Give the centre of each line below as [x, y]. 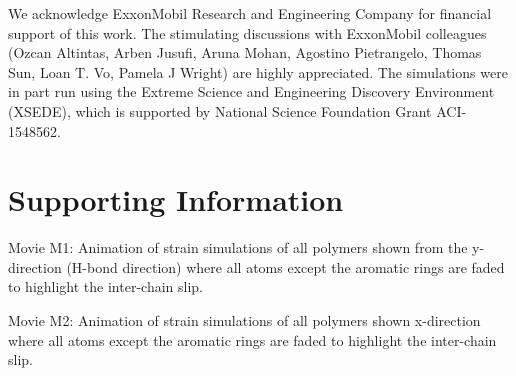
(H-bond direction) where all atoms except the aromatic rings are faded [285, 266]
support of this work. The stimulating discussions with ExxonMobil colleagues [247, 32]
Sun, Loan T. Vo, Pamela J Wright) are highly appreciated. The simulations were [258, 71]
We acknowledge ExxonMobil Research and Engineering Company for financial [250, 13]
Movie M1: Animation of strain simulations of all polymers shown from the [238, 247]
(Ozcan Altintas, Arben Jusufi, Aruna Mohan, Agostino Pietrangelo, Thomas [245, 52]
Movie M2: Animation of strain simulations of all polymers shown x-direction [244, 320]
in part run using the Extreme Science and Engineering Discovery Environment [251, 91]
